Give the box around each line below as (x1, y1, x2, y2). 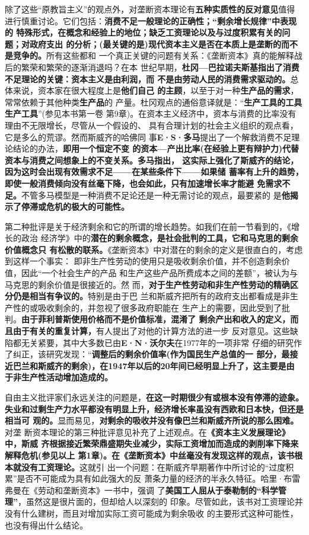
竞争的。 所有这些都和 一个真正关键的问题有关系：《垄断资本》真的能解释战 (12, 49, 302, 62)
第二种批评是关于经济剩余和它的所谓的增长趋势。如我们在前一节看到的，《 (5, 220, 291, 232)
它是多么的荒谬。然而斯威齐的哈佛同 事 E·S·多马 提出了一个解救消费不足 (5, 130, 292, 143)
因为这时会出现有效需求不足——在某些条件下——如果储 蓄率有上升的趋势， (5, 165, 304, 178)
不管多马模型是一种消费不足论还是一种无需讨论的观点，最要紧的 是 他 (21, 188, 290, 201)
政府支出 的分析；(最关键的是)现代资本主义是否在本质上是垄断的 (29, 37, 281, 50)
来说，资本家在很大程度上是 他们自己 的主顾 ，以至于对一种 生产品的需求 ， (12, 84, 299, 97)
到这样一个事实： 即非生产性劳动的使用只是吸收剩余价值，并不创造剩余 (5, 255, 282, 267)
